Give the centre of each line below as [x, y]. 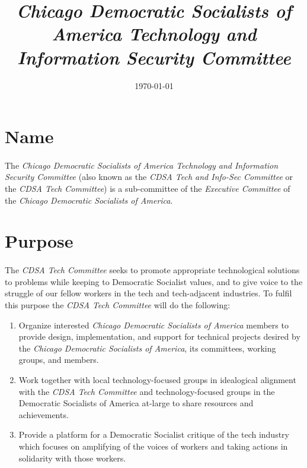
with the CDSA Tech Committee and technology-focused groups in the [147, 391]
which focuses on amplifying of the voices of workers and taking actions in [153, 446]
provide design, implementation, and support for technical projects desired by [159, 336]
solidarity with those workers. [72, 458]
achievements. [44, 414]
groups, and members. [59, 360]
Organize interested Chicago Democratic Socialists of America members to [153, 325]
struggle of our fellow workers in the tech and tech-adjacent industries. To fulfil [148, 293]
